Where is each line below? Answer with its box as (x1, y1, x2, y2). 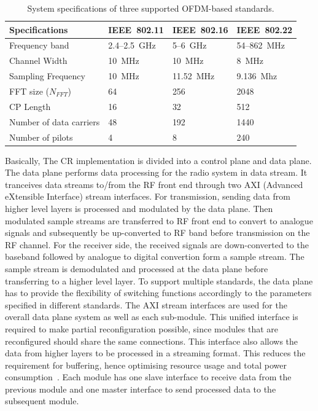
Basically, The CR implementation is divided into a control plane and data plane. (5, 154, 312, 166)
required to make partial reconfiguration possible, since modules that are (5, 322, 279, 335)
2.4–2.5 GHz (108, 39, 156, 52)
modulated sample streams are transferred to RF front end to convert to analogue (5, 214, 313, 227)
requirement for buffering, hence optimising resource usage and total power (5, 358, 287, 371)
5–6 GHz (172, 39, 207, 52)
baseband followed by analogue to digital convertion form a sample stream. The (5, 250, 304, 263)
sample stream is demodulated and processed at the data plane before (5, 262, 268, 275)
